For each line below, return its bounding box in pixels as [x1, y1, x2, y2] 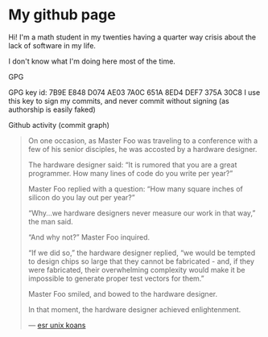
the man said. [27, 216, 74, 226]
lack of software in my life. [8, 40, 97, 50]
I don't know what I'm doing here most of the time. [8, 56, 175, 66]
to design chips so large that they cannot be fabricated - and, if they [27, 256, 255, 266]
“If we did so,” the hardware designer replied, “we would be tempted [27, 248, 256, 257]
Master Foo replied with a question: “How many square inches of [27, 183, 243, 194]
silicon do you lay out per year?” [27, 192, 135, 202]
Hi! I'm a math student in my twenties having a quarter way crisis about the [8, 32, 257, 42]
